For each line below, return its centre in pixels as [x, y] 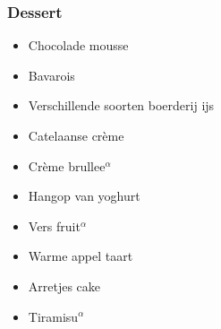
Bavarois [51, 75]
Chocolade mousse [78, 45]
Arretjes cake [64, 286]
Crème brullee [67, 165]
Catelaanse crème [76, 135]
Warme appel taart [81, 256]
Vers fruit [54, 225]
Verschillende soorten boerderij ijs [121, 105]
